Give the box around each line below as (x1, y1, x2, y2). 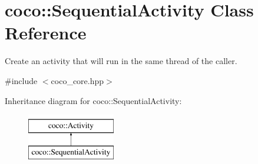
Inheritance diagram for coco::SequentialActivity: (5, 94, 182, 106)
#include (5, 74, 38, 86)
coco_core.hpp (51, 74, 104, 86)
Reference (5, 21, 87, 45)
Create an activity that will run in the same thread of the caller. (5, 55, 237, 67)
